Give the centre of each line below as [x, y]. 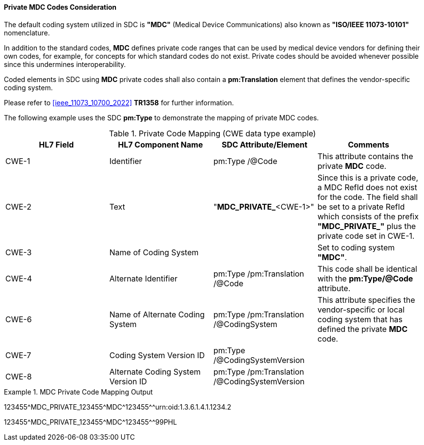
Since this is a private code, [368, 177]
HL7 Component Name [161, 144]
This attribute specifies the [366, 300]
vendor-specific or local [361, 309]
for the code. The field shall [368, 197]
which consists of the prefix [368, 216]
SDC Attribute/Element [264, 144]
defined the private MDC [362, 329]
